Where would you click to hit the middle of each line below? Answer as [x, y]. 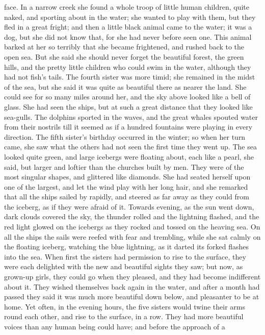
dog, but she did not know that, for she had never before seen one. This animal [128, 36]
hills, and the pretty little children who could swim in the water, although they [128, 67]
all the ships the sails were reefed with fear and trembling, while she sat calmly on [132, 236]
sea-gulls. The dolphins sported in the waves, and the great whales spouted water [131, 117]
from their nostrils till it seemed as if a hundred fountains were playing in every [128, 127]
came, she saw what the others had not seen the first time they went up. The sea [130, 147]
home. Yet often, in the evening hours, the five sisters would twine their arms [125, 306]
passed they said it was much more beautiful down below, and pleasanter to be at [132, 297]
